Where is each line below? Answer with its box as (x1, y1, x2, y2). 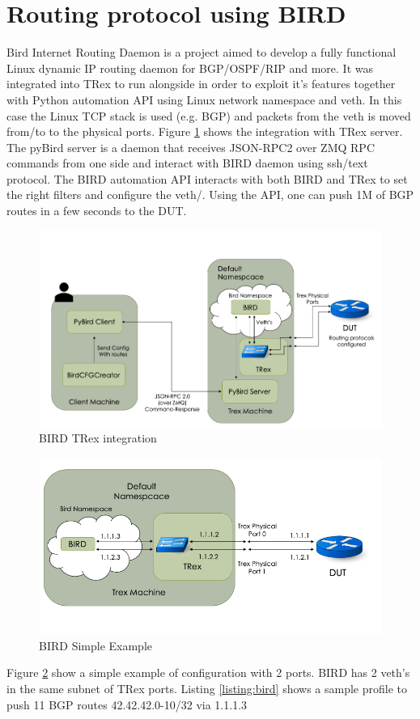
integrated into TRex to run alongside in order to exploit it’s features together (6, 75, 396, 92)
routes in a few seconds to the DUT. (6, 202, 187, 219)
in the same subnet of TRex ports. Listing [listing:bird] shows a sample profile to (6, 680, 408, 697)
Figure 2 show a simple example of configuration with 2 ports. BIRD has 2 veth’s (6, 664, 410, 681)
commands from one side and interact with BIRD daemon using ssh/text (6, 154, 368, 171)
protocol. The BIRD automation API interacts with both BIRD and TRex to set (6, 170, 408, 187)
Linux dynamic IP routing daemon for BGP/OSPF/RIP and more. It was (6, 59, 373, 76)
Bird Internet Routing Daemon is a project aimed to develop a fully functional (6, 44, 397, 61)
